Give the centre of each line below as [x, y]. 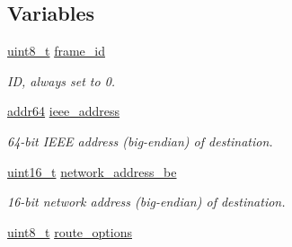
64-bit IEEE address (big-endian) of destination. [140, 141]
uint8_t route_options [70, 231]
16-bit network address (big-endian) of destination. [146, 202]
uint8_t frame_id [56, 51]
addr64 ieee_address [64, 111]
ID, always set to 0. [62, 80]
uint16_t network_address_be [92, 171]
